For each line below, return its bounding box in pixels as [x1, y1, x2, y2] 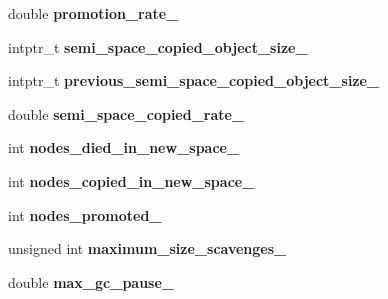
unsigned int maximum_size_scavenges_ [8, 238, 287, 259]
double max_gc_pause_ [8, 271, 175, 292]
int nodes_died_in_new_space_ [8, 137, 240, 158]
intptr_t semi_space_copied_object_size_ [8, 36, 308, 57]
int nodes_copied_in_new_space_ [8, 170, 255, 191]
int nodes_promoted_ [8, 204, 162, 225]
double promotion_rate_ [8, 3, 179, 23]
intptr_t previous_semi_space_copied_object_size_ [8, 70, 380, 91]
